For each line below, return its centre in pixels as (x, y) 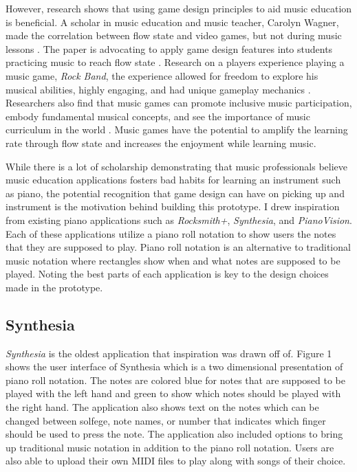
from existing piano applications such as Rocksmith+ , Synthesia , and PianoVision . (179, 220)
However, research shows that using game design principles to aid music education (179, 8)
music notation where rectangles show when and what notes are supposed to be (173, 260)
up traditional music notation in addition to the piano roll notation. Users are (170, 447)
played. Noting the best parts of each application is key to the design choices (167, 274)
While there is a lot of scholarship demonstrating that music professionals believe (176, 166)
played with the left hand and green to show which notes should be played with (173, 393)
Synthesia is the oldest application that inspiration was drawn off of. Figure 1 (169, 353)
